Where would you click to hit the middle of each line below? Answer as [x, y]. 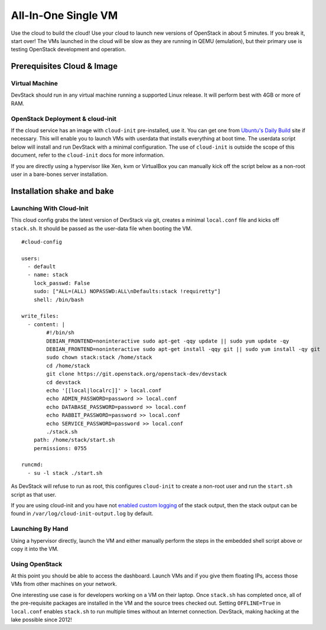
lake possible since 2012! [41, 620]
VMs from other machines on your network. [64, 584]
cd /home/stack [68, 365]
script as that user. [33, 494]
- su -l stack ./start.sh [65, 473]
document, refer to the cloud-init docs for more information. [88, 155]
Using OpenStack [37, 564]
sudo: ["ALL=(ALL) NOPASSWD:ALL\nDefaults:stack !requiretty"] [127, 291]
